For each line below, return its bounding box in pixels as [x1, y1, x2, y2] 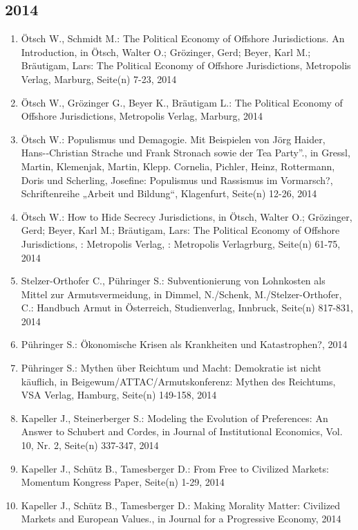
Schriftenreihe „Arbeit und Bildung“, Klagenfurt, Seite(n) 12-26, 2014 [21, 186, 317, 201]
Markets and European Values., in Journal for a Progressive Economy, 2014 [21, 511, 341, 526]
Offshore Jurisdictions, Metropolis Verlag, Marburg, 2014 [21, 109, 263, 123]
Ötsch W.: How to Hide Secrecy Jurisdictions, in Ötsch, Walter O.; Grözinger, [21, 209, 352, 223]
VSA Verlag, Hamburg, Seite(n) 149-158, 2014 [21, 387, 217, 402]
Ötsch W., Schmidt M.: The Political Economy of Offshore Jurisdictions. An [21, 31, 345, 46]
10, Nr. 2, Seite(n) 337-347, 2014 [21, 438, 159, 453]
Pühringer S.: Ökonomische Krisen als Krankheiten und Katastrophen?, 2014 [21, 337, 348, 351]
